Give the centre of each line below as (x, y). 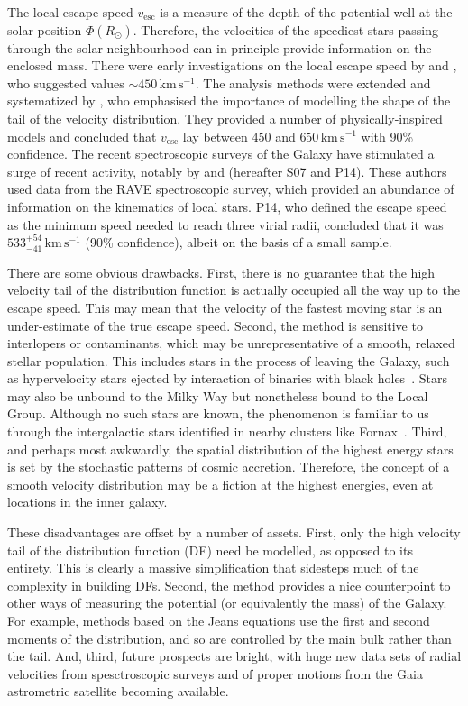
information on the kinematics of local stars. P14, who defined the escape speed (227, 206)
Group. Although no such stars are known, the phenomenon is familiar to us (218, 413)
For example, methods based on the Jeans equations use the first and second (219, 620)
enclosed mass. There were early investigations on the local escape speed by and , (232, 65)
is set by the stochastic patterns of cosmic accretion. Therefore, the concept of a (229, 467)
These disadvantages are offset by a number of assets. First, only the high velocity (234, 532)
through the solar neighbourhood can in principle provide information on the (220, 47)
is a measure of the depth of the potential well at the (306, 12)
